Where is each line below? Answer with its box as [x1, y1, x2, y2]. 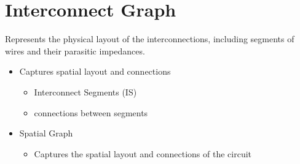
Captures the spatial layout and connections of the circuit [34, 147, 252, 160]
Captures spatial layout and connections [19, 65, 171, 78]
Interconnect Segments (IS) [34, 85, 137, 98]
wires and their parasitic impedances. [5, 44, 145, 57]
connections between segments [34, 106, 148, 119]
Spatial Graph [19, 127, 73, 140]
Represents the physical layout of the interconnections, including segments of [5, 32, 294, 45]
